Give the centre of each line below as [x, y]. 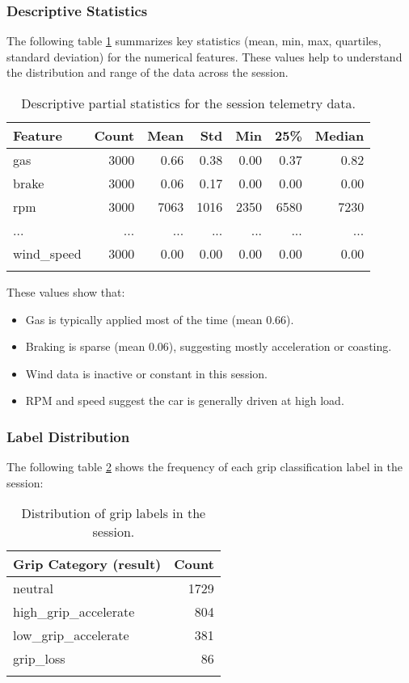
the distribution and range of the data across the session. [148, 72]
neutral [33, 588]
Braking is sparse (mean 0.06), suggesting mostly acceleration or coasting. [209, 346]
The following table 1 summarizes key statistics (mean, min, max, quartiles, [194, 41]
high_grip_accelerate [74, 612]
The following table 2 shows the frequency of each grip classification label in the [204, 467]
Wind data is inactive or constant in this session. [146, 373]
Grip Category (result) [87, 564]
